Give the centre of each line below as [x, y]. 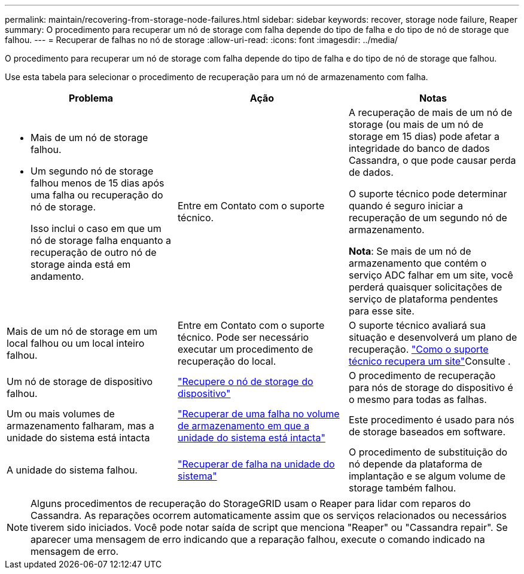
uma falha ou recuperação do [97, 195]
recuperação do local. [227, 361]
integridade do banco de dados [419, 148]
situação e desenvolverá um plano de [433, 337]
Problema [91, 98]
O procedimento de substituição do [428, 452]
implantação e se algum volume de [427, 476]
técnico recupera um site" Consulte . [429, 361]
